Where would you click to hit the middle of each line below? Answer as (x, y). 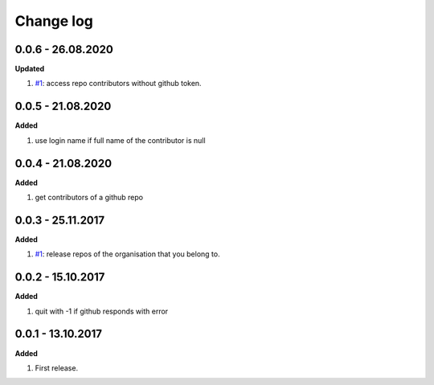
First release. (57, 368)
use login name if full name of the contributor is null (120, 140)
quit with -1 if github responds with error (102, 311)
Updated (30, 69)
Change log (54, 21)
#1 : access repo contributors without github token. (118, 84)
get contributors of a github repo (89, 198)
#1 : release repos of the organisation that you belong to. (127, 254)
